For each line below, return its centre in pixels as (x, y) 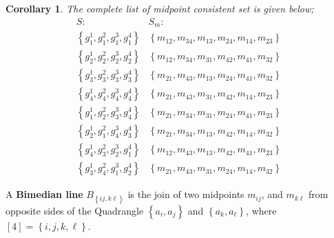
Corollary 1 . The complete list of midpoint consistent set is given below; (160, 8)
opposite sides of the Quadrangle (75, 210)
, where (261, 210)
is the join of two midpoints (186, 194)
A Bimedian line (44, 194)
